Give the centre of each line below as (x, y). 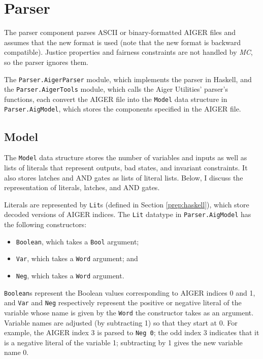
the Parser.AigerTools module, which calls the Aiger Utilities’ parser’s (116, 89)
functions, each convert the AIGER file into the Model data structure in (116, 99)
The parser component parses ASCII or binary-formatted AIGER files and (120, 32)
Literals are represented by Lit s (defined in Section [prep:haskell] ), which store (127, 204)
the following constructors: (45, 224)
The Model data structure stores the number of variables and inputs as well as (126, 157)
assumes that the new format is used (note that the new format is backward (123, 42)
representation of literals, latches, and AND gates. (82, 187)
